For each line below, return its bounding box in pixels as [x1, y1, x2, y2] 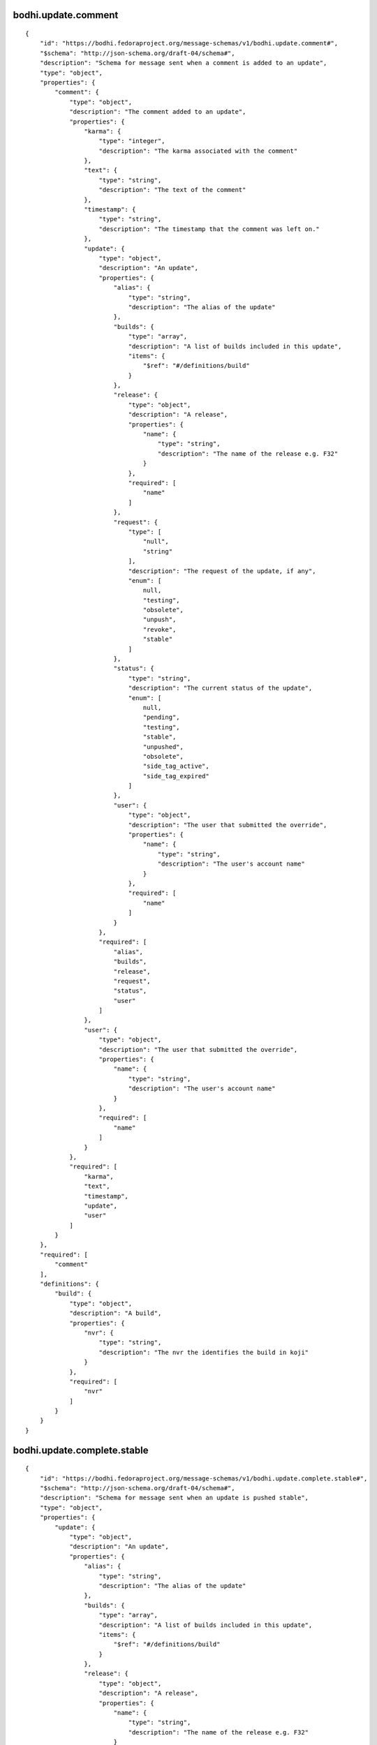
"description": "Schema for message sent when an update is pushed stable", [39, 1494, 309, 1502]
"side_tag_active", [142, 762, 209, 771]
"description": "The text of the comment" [98, 186, 246, 194]
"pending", [142, 713, 181, 722]
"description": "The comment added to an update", [69, 108, 246, 116]
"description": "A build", [69, 1309, 162, 1317]
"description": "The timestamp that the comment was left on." [98, 225, 320, 233]
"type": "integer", [98, 137, 165, 145]
